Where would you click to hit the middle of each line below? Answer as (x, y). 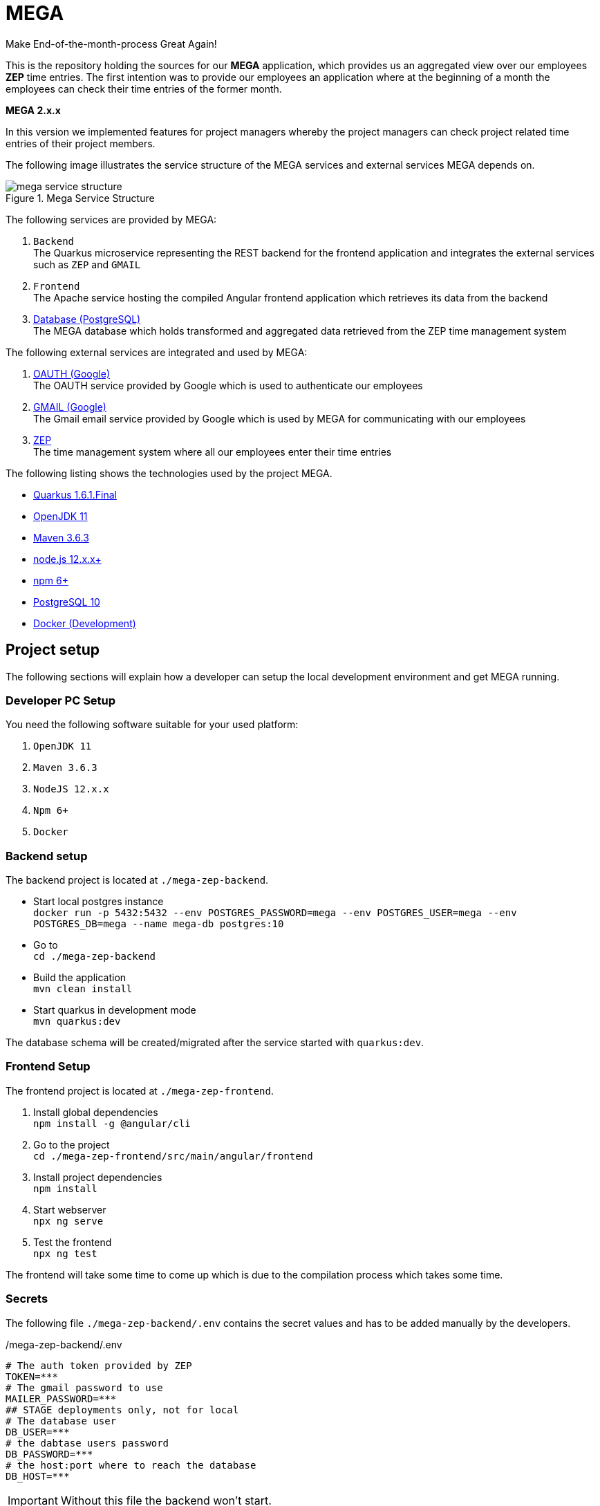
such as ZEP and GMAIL (87, 264)
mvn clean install (83, 989)
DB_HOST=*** (38, 1476)
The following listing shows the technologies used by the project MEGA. (169, 473)
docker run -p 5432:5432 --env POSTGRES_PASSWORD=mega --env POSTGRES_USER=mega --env (275, 913)
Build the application (80, 978)
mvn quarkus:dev (77, 1022)
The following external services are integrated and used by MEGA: (157, 352)
